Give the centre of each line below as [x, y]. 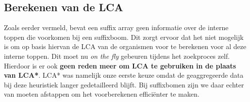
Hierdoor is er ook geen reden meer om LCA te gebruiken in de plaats [120, 65]
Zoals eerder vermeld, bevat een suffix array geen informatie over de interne [116, 27]
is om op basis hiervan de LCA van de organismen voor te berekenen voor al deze [125, 46]
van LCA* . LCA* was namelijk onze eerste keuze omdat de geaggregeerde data [124, 75]
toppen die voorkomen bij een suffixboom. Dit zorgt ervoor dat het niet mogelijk [124, 37]
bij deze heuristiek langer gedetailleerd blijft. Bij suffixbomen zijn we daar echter [124, 84]
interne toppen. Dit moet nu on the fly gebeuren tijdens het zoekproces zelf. [117, 56]
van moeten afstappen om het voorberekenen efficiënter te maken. [102, 94]
